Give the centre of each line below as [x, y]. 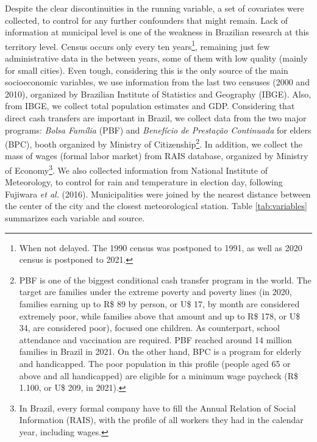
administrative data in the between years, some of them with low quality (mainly [156, 58]
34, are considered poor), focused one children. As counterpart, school [149, 328]
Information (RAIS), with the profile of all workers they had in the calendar [161, 420]
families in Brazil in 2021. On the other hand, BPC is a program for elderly [160, 351]
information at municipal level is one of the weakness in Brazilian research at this [157, 32]
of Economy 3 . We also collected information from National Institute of [136, 169]
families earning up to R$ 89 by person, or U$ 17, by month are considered [159, 304]
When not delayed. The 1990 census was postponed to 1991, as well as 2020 [161, 247]
